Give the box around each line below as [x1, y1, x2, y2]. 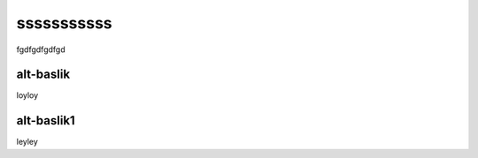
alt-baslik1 [16, 113, 75, 128]
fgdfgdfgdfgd [16, 44, 66, 55]
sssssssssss [16, 13, 112, 33]
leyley [16, 137, 39, 147]
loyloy [16, 90, 39, 101]
